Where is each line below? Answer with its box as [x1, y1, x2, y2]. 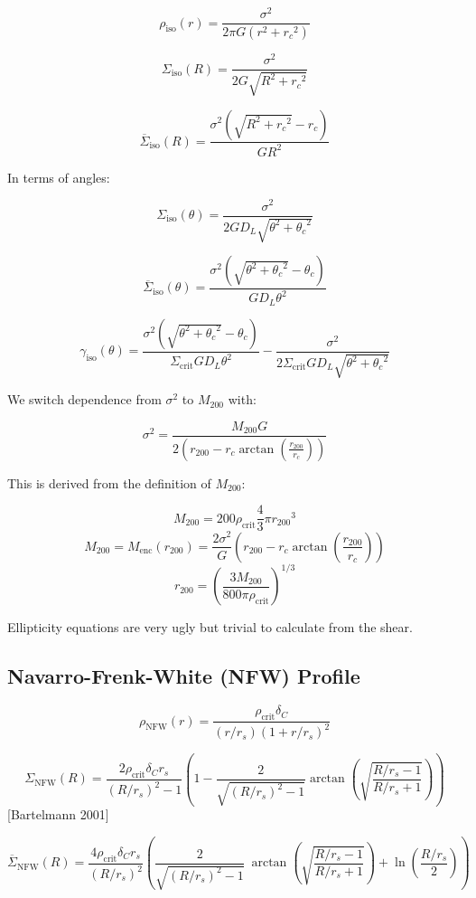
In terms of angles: [7, 167, 110, 186]
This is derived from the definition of [7, 473, 211, 492]
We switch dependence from [7, 390, 162, 409]
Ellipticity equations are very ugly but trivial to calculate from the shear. [7, 618, 413, 637]
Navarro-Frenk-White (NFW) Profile [7, 662, 360, 690]
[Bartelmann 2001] [7, 805, 109, 824]
